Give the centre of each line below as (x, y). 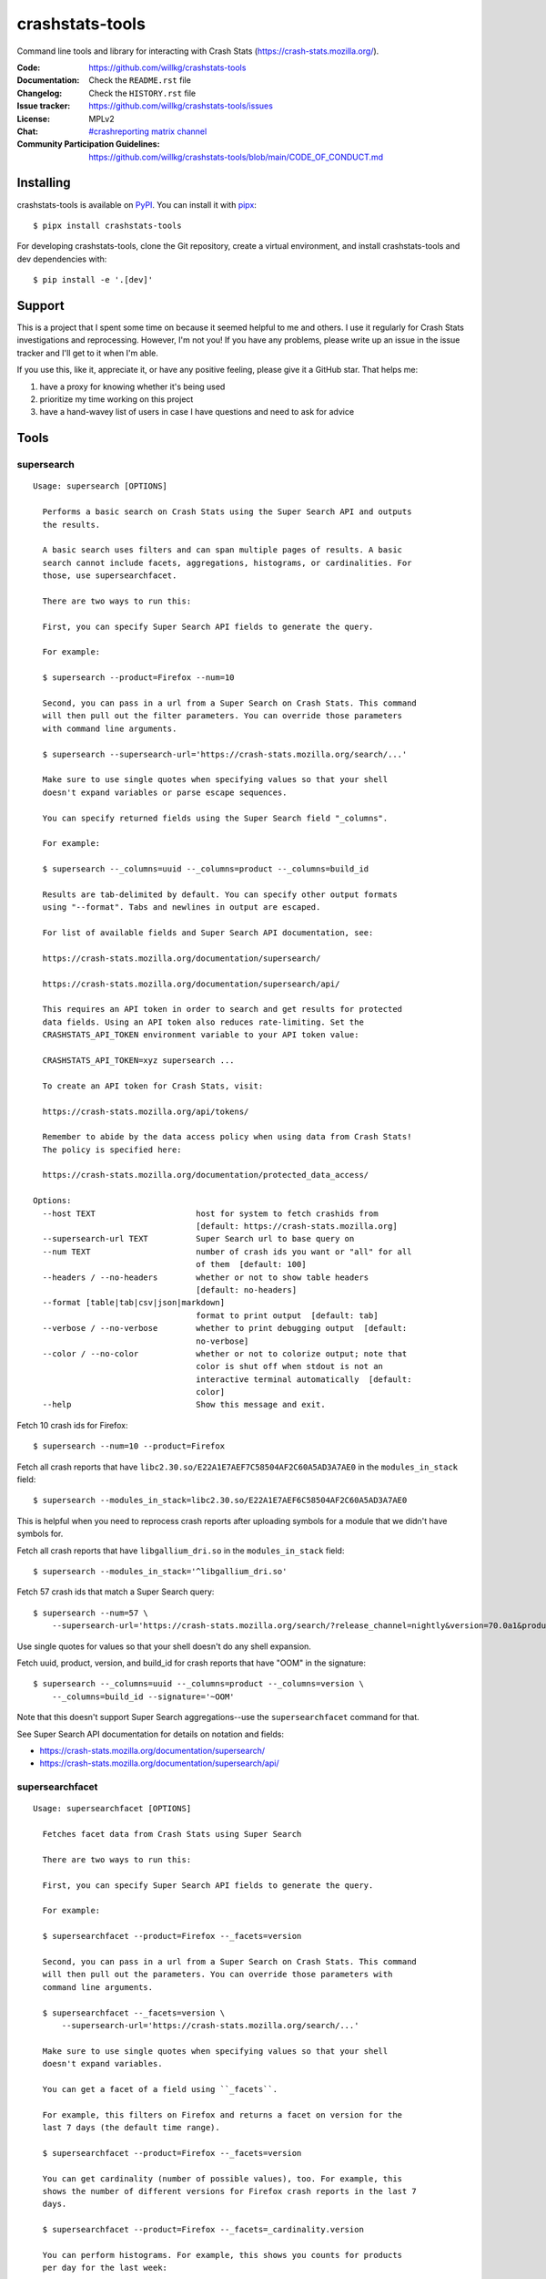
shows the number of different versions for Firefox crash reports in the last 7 (230, 2191)
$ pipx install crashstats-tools (107, 225)
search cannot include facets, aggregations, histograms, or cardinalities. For (227, 562)
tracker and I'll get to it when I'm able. (88, 353)
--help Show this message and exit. (184, 1405)
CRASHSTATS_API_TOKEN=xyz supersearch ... (139, 1060)
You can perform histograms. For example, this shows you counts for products (222, 2255)
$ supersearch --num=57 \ (91, 1613)
